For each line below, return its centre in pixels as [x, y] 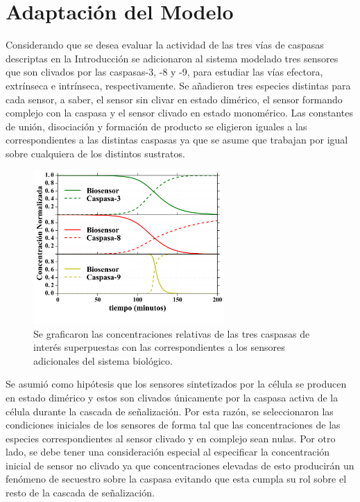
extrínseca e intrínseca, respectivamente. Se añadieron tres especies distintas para [178, 85]
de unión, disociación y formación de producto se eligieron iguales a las [156, 126]
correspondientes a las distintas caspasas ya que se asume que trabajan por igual [177, 140]
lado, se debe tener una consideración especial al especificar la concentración [168, 452]
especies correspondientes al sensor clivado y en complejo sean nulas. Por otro [171, 438]
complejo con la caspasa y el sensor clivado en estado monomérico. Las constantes [179, 113]
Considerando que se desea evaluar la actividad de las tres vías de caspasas [165, 45]
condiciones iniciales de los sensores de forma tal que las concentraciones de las [173, 425]
